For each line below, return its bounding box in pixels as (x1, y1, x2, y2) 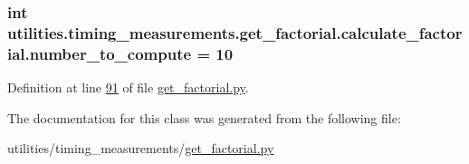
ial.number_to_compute (7, 42, 192, 64)
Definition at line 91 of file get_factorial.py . (7, 78, 249, 97)
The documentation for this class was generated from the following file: (7, 108, 401, 127)
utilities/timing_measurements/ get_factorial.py (7, 139, 274, 158)
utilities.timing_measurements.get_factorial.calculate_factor (7, 21, 463, 43)
